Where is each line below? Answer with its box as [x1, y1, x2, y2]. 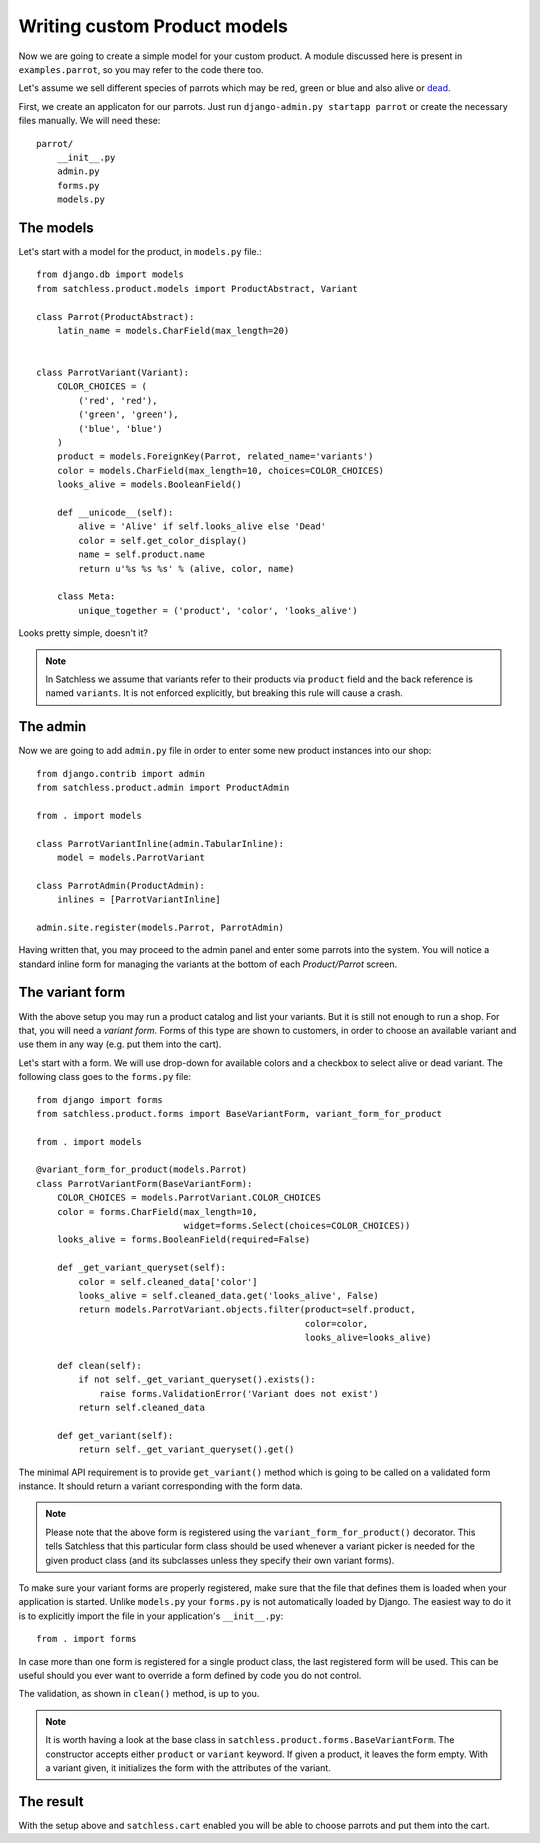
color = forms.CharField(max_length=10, [56, 1206, 259, 1217]
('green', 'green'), [78, 409, 179, 420]
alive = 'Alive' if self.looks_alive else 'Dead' [78, 521, 327, 532]
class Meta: [56, 591, 116, 602]
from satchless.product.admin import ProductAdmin [36, 781, 290, 793]
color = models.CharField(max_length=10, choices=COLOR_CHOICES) [56, 465, 385, 476]
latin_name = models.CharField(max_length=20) [56, 325, 290, 336]
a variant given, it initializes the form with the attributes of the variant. [45, 1761, 332, 1774]
